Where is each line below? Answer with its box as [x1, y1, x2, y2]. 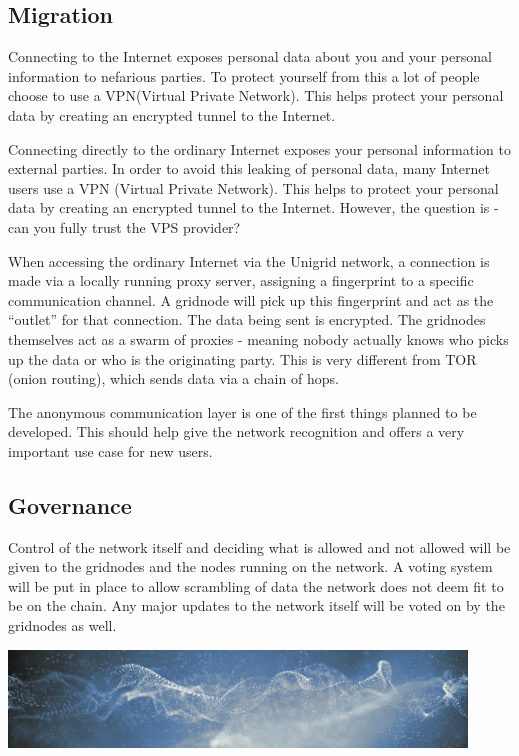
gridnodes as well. [8, 615, 117, 636]
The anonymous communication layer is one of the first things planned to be [8, 401, 477, 422]
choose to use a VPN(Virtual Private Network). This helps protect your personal [8, 85, 504, 106]
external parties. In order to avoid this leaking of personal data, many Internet [8, 158, 490, 179]
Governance [8, 489, 132, 520]
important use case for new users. [8, 440, 213, 461]
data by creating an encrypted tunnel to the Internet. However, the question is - [8, 197, 499, 218]
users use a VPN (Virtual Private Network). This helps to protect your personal [8, 177, 499, 198]
